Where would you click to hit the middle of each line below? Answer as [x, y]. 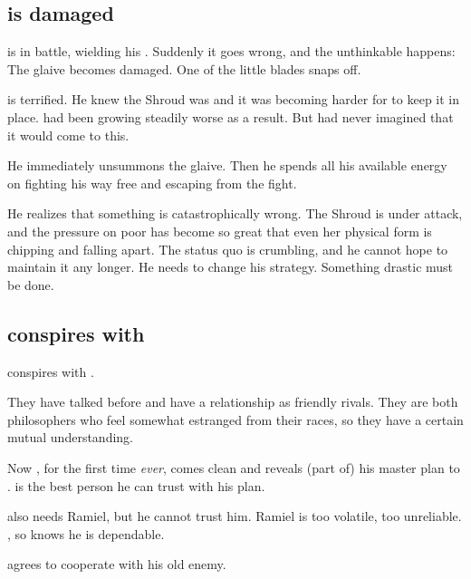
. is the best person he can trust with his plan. [136, 485]
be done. [31, 284]
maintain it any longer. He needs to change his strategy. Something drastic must [231, 267]
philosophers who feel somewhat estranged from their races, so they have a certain [235, 419]
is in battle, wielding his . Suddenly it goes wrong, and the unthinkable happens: [231, 51]
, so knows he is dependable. [86, 533]
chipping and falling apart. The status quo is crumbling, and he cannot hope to [228, 249]
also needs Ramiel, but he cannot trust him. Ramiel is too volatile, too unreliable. [235, 516]
